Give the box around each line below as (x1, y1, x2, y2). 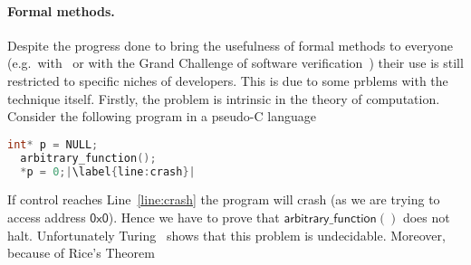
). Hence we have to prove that (108, 207, 280, 226)
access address (7, 207, 86, 226)
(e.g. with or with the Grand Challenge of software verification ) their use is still (7, 53, 464, 72)
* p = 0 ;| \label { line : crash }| (20, 165, 196, 178)
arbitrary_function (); (20, 151, 157, 165)
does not (402, 207, 450, 226)
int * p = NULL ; (7, 137, 99, 151)
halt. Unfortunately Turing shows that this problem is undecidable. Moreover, (7, 225, 446, 244)
